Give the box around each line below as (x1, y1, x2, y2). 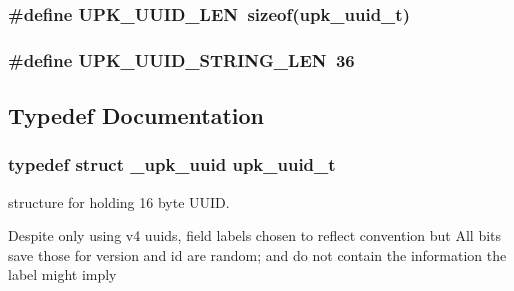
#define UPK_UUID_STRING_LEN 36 (8, 47, 355, 72)
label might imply (8, 264, 117, 285)
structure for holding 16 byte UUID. (8, 191, 230, 212)
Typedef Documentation (8, 100, 264, 131)
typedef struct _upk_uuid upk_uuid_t (8, 152, 336, 177)
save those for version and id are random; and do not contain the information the (8, 244, 507, 265)
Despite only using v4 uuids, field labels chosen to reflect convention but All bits (8, 225, 502, 246)
